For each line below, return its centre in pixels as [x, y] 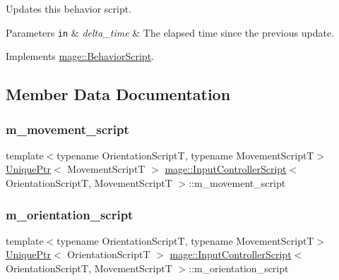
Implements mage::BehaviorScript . [80, 56]
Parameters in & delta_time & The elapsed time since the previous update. [170, 32]
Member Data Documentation [118, 94]
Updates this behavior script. [69, 8]
